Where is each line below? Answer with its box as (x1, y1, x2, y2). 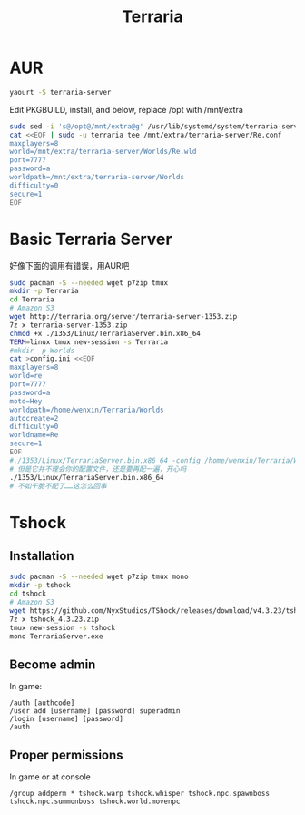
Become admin (9, 657, 96, 672)
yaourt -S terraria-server (9, 87, 112, 97)
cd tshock (9, 589, 47, 598)
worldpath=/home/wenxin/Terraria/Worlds (9, 405, 165, 414)
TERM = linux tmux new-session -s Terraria (9, 337, 169, 347)
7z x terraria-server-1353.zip (9, 321, 128, 330)
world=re (9, 372, 43, 381)
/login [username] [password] (9, 715, 124, 724)
